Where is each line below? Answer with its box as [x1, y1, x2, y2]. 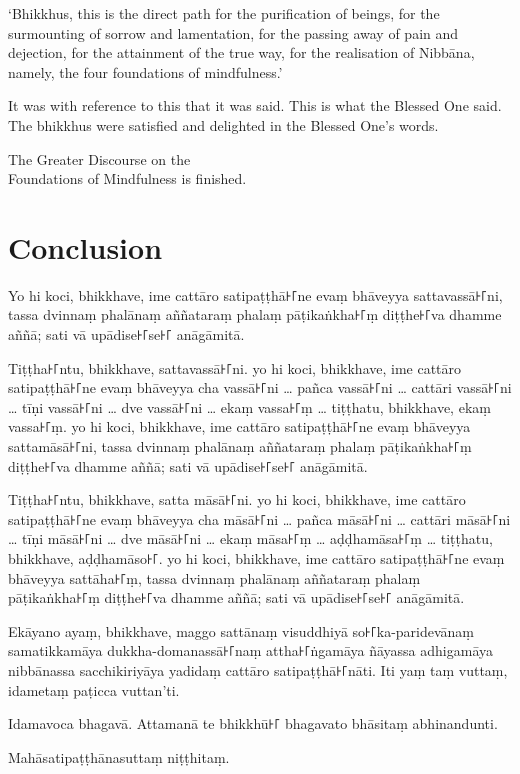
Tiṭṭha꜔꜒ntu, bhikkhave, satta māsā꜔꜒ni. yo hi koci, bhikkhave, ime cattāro [8, 489, 466, 510]
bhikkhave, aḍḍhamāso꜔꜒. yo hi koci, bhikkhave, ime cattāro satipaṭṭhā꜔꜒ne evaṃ [8, 548, 505, 568]
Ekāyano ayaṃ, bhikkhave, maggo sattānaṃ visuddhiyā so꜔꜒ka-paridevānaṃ [8, 620, 475, 641]
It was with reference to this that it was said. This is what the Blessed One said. [8, 95, 502, 116]
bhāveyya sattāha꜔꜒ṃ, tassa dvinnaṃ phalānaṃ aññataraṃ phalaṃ [8, 567, 421, 588]
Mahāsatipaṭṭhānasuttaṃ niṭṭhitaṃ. [8, 746, 230, 767]
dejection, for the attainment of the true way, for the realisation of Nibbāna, [8, 42, 475, 63]
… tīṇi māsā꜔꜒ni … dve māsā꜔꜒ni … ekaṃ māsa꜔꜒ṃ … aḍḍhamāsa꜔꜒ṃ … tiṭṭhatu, [8, 528, 493, 549]
